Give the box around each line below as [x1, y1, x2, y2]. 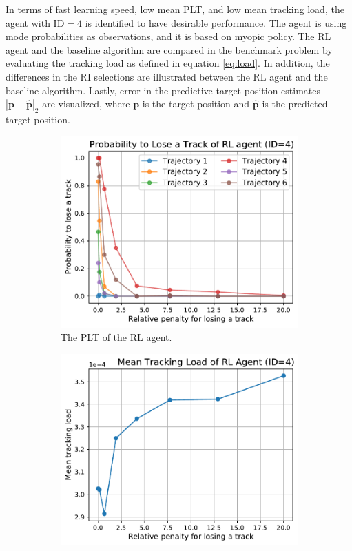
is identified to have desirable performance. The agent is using [85, 15, 347, 30]
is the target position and [142, 96, 250, 111]
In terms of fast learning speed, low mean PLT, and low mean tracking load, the [6, 2, 344, 16]
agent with [6, 15, 50, 30]
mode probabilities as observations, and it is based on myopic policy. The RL [6, 29, 331, 43]
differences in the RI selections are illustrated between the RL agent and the [6, 69, 328, 83]
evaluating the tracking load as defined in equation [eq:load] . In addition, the [6, 56, 330, 70]
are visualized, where [42, 96, 130, 111]
